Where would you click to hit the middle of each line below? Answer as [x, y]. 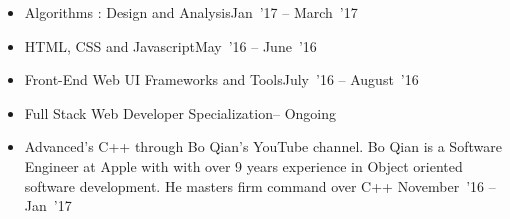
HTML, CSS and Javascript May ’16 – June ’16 [170, 45]
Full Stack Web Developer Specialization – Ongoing [180, 112]
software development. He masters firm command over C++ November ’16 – [260, 185]
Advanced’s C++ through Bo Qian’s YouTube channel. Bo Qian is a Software [263, 146]
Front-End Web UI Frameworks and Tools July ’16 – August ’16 [221, 79]
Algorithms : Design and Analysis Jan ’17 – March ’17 [191, 12]
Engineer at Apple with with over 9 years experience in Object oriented [243, 165]
